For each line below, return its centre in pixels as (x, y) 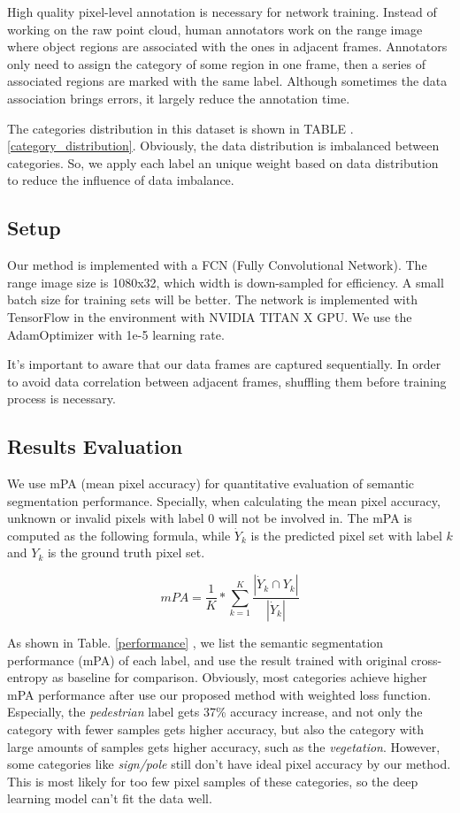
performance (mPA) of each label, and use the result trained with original (207, 660)
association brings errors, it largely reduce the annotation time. (179, 98)
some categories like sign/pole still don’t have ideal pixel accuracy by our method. (229, 764)
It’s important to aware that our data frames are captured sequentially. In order (224, 364)
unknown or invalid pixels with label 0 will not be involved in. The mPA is (210, 518)
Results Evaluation (95, 446)
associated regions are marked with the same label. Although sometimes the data (227, 81)
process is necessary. (61, 399)
